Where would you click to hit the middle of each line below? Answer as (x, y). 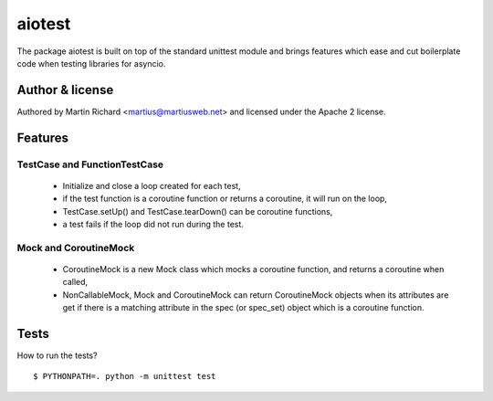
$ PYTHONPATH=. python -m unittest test (125, 376)
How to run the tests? (57, 355)
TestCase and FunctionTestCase (90, 164)
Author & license (65, 90)
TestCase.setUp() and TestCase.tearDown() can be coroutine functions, (198, 211)
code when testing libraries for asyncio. (91, 63)
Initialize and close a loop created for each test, (152, 185)
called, (75, 282)
